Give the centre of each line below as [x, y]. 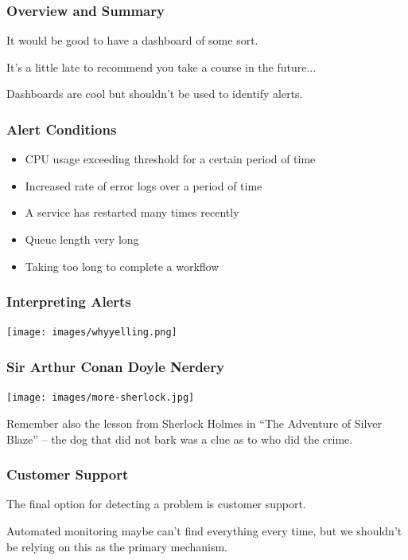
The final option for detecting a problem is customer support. [156, 504]
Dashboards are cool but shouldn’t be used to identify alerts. [155, 94]
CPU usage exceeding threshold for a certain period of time [170, 159]
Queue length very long [82, 239]
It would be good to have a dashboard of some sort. [132, 40]
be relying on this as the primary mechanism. [117, 546]
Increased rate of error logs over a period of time [144, 185]
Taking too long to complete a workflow [122, 266]
